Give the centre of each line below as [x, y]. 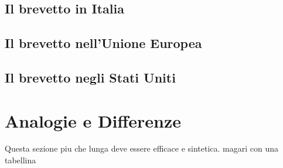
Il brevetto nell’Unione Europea [103, 43]
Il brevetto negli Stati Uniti [90, 77]
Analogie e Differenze [93, 120]
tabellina [21, 160]
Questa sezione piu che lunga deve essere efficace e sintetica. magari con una [142, 148]
